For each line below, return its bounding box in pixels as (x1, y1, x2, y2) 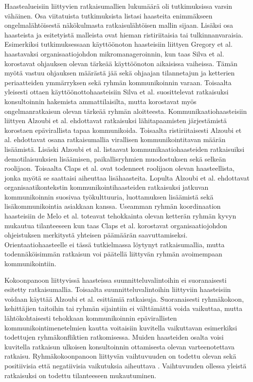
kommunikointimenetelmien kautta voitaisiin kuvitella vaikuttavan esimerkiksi (4, 322, 237, 332)
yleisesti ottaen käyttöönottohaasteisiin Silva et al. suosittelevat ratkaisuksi (4, 87, 229, 97)
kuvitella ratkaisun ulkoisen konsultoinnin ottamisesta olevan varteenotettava (4, 341, 235, 351)
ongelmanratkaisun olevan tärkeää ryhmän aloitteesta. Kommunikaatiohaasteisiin (4, 106, 247, 116)
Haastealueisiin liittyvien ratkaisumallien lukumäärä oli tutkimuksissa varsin (4, 1, 233, 11)
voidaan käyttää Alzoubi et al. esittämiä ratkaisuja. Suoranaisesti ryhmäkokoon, (4, 293, 244, 304)
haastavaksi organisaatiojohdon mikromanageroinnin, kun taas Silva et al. (4, 48, 224, 58)
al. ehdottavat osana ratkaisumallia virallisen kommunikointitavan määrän (4, 134, 226, 145)
